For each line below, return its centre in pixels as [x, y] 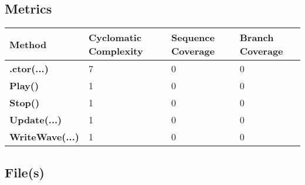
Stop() [25, 103]
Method [28, 44]
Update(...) [36, 120]
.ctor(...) [29, 69]
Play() [24, 86]
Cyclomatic [115, 38]
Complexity [116, 51]
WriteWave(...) [44, 137]
